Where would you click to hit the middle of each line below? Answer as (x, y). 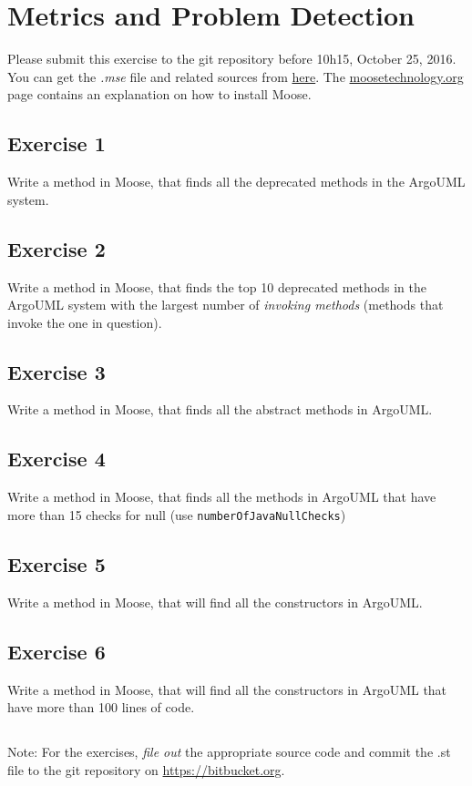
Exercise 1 (56, 143)
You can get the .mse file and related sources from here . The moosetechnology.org (236, 76)
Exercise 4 (56, 459)
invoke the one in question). (85, 322)
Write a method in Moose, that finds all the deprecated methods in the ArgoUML (236, 182)
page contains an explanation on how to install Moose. (159, 94)
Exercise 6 (56, 651)
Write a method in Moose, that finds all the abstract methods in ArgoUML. (220, 409)
